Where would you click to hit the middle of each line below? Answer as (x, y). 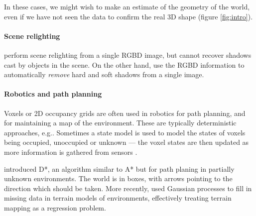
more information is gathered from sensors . (71, 152)
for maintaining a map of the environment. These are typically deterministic (120, 123)
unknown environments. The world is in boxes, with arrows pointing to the (118, 178)
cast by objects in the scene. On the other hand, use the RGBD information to (124, 64)
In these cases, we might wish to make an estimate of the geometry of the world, (127, 6)
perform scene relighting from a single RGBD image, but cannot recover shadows (128, 54)
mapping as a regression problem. (55, 207)
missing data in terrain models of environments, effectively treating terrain (118, 198)
